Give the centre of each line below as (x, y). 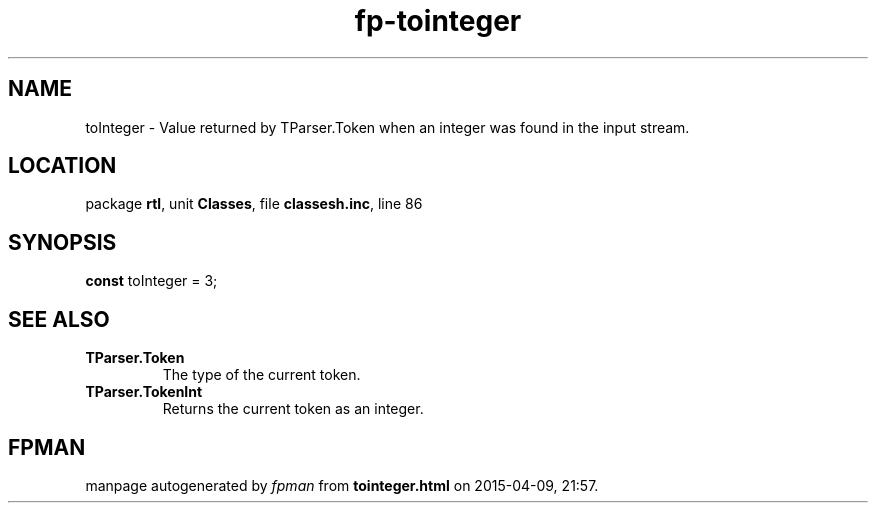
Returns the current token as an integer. (293, 409)
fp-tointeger (438, 21)
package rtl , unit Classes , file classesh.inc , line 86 (254, 204)
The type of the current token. (261, 375)
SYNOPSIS (62, 242)
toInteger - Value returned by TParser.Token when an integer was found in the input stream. (387, 127)
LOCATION (62, 166)
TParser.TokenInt (144, 392)
